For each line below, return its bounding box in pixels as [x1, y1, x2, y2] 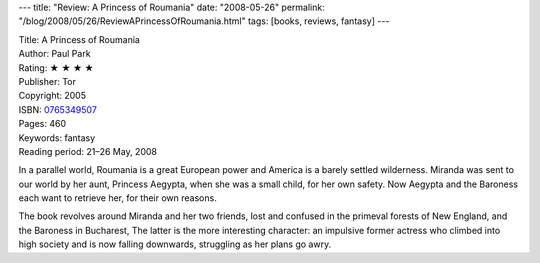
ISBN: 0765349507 [18, 103, 97, 115]
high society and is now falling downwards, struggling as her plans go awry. [18, 238, 332, 250]
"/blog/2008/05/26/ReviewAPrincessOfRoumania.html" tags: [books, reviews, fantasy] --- [18, 15, 390, 27]
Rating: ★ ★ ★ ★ [18, 61, 94, 74]
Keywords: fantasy [18, 131, 96, 144]
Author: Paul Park [18, 48, 91, 60]
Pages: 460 [18, 118, 67, 130]
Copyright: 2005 [18, 90, 87, 102]
